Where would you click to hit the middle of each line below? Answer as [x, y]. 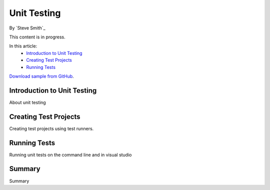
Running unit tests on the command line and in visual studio [70, 155]
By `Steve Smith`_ [27, 28]
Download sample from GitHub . [42, 76]
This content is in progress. [37, 37]
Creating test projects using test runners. [51, 128]
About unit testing [27, 102]
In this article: [23, 46]
